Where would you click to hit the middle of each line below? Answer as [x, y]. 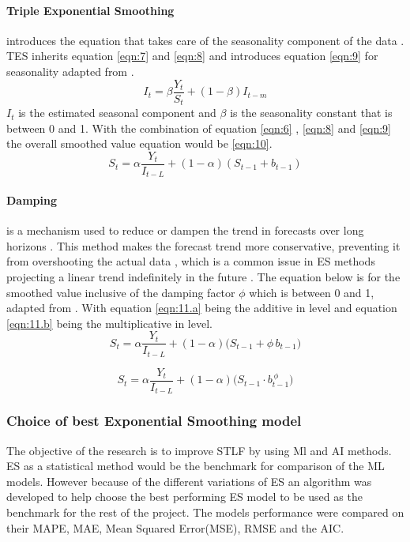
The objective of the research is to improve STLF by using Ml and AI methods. [199, 450]
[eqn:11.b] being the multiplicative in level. [109, 323]
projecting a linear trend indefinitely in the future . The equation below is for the [203, 276]
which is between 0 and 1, [312, 292]
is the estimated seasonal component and [117, 113]
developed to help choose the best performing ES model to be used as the [184, 497]
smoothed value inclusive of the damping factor [121, 292]
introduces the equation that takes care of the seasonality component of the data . [205, 40]
